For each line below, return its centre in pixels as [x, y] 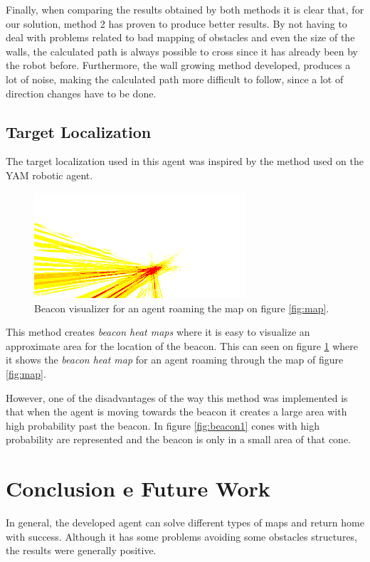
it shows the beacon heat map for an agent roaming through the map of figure [175, 360]
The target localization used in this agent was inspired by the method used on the [185, 161]
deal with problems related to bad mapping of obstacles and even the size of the [180, 37]
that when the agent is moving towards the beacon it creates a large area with [176, 412]
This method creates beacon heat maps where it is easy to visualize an [158, 332]
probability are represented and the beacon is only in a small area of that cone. [178, 439]
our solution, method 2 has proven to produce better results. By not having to [176, 23]
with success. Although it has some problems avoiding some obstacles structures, [182, 536]
